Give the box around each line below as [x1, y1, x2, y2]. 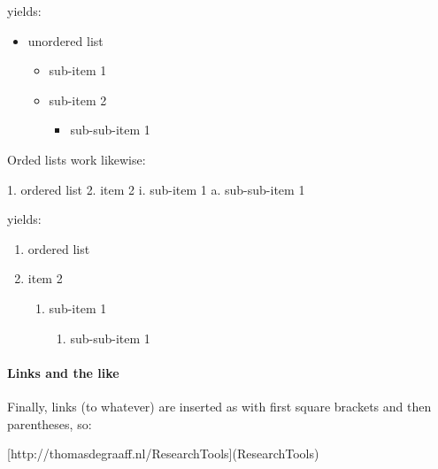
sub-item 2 [49, 90, 107, 109]
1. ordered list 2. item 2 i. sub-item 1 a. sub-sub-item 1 [7, 180, 305, 198]
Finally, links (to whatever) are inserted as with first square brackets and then [7, 396, 432, 415]
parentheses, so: [7, 414, 92, 433]
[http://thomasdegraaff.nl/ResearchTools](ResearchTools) [7, 444, 319, 463]
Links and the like [7, 363, 119, 381]
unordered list [27, 31, 104, 50]
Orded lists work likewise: [7, 150, 146, 168]
